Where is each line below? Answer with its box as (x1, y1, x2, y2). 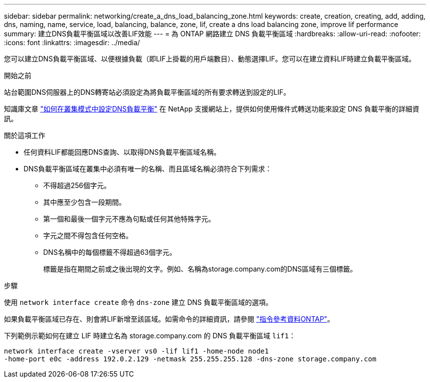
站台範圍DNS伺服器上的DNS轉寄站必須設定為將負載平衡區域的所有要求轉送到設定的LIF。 (4, 88, 291, 96)
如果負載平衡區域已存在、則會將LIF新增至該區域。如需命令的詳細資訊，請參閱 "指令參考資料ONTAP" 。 (4, 315, 334, 323)
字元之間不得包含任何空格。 (43, 231, 133, 240)
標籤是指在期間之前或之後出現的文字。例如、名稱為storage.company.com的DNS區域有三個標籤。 (43, 265, 357, 273)
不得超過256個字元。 (43, 181, 111, 190)
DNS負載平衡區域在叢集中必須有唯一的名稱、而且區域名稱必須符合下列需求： (24, 164, 272, 173)
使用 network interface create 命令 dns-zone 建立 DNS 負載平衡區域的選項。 (4, 298, 272, 306)
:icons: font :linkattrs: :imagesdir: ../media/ (4, 38, 140, 47)
